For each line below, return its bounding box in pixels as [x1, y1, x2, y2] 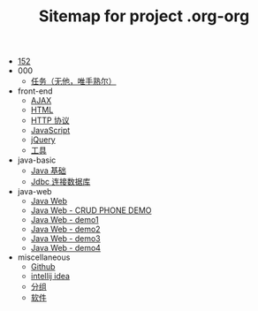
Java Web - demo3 [30, 233, 102, 244]
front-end [17, 86, 53, 96]
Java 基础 [30, 165, 66, 176]
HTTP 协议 [30, 115, 70, 125]
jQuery [30, 134, 56, 145]
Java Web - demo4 [30, 243, 102, 254]
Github [30, 262, 56, 272]
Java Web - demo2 [30, 224, 101, 235]
